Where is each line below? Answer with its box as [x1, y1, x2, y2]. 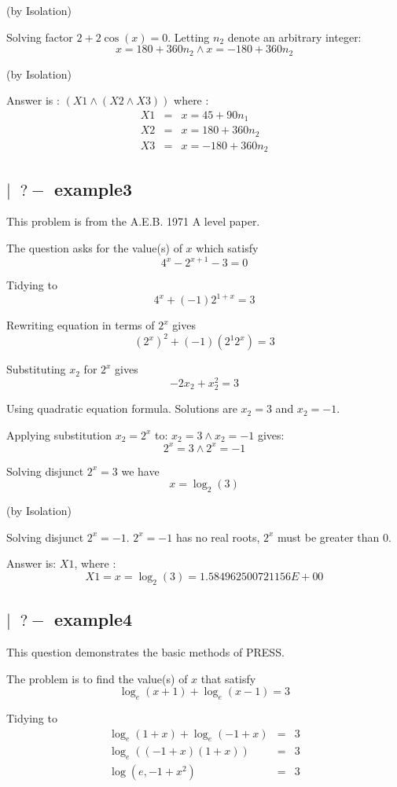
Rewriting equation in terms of [6, 317, 155, 333]
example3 [54, 176, 133, 200]
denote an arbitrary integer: [227, 28, 362, 45]
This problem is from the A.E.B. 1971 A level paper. [6, 213, 260, 230]
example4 [54, 607, 133, 631]
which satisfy [196, 240, 259, 256]
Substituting [6, 361, 66, 377]
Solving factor [6, 28, 73, 45]
